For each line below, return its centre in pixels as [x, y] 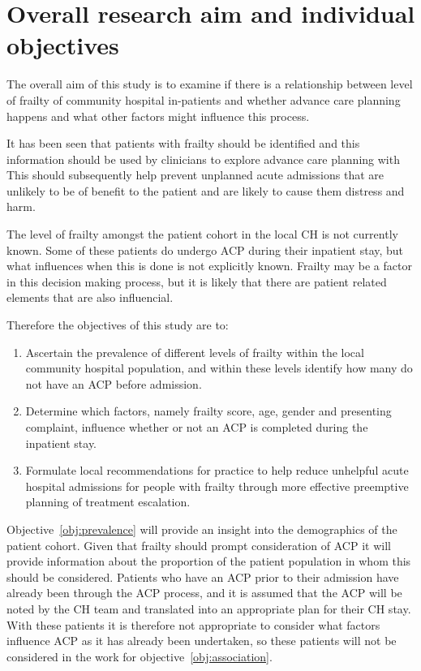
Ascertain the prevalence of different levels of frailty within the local [195, 352]
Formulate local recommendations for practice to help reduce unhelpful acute [217, 470]
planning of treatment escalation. [108, 502]
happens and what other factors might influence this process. [158, 116]
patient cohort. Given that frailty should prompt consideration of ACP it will [199, 545]
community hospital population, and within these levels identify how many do [219, 368]
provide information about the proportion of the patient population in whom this [209, 561]
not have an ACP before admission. [114, 383]
